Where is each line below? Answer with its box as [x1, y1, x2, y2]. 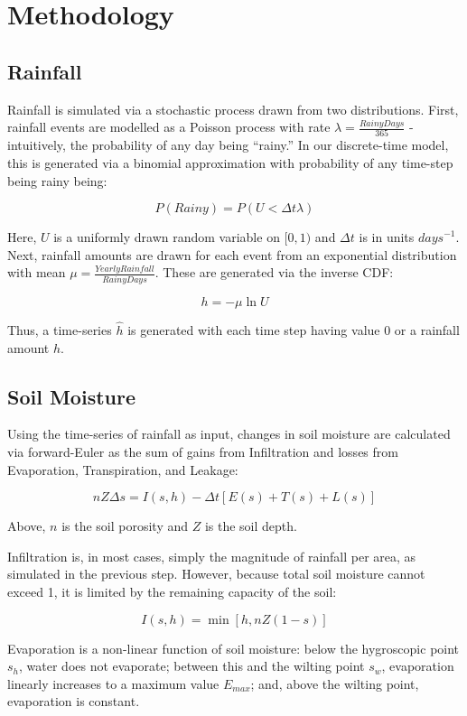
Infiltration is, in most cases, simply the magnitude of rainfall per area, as [7, 546, 416, 565]
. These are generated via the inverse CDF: [154, 263, 394, 282]
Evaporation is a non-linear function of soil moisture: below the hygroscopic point [7, 638, 460, 657]
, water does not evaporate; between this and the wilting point [19, 656, 365, 675]
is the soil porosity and [61, 516, 189, 535]
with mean [7, 263, 66, 282]
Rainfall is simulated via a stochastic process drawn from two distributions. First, [7, 99, 459, 118]
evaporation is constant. [7, 692, 140, 711]
